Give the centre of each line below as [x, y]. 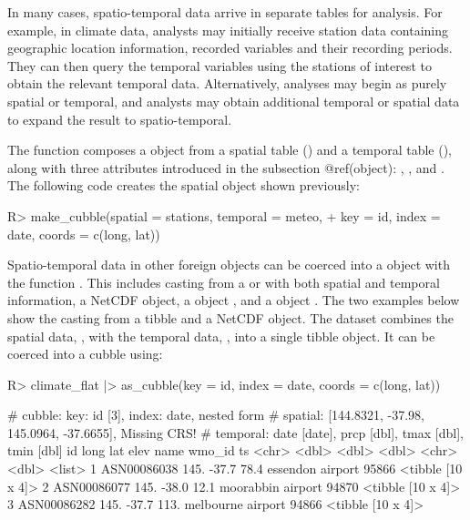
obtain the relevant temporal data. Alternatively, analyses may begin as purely [227, 83]
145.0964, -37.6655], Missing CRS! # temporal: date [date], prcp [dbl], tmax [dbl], [235, 432]
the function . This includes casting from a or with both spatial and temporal [224, 282]
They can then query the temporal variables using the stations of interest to [220, 65]
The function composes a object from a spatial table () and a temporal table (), [230, 150]
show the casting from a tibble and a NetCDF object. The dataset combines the [230, 317]
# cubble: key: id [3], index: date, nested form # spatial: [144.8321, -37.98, [216, 415]
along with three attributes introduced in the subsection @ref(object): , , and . [226, 167]
